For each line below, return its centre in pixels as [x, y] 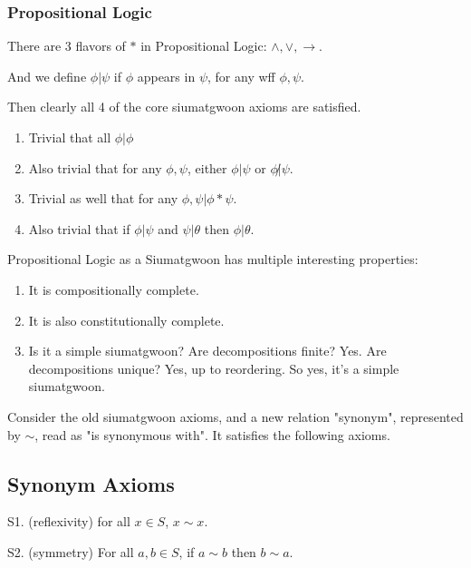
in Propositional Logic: [204, 46]
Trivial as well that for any [103, 198]
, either [207, 167]
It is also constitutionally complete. [126, 320]
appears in [166, 76]
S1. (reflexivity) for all [69, 521]
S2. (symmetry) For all [71, 551]
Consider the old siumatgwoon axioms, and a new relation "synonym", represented [235, 416]
